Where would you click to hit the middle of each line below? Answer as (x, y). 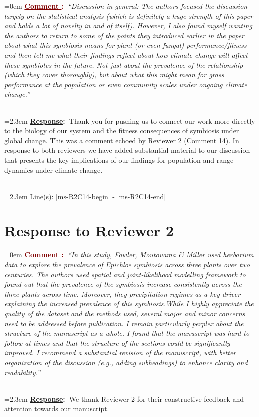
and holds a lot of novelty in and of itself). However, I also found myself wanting (128, 26)
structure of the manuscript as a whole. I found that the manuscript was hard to (127, 333)
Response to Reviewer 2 (89, 231)
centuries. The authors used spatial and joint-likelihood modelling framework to (125, 274)
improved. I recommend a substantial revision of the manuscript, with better (120, 353)
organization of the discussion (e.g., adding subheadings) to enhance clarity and (126, 362)
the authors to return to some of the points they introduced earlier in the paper (125, 35)
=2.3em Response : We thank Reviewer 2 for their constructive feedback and (124, 399)
